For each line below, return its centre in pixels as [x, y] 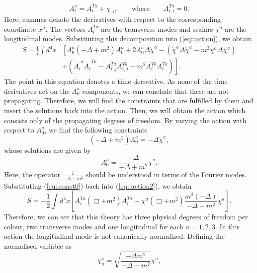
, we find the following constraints [96, 130]
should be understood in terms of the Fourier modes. [166, 174]
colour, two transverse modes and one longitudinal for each [94, 226]
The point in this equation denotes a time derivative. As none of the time [116, 81]
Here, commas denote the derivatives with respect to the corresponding [113, 19]
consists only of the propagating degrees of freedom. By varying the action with [125, 120]
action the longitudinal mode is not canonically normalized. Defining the [115, 236]
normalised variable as [38, 245]
